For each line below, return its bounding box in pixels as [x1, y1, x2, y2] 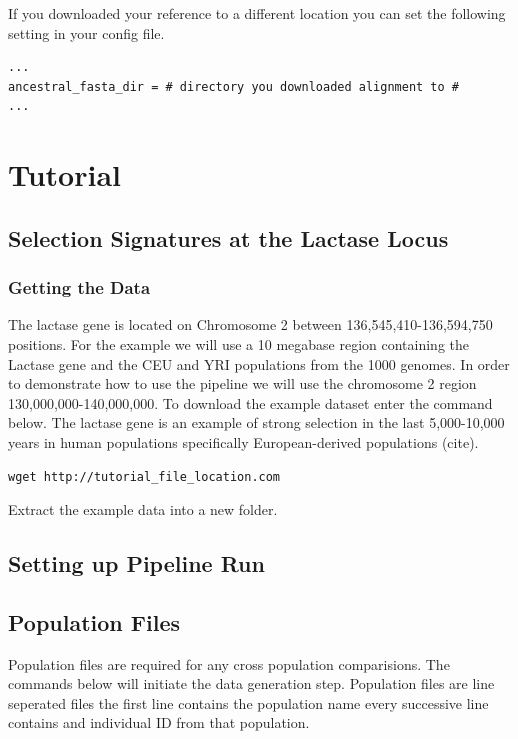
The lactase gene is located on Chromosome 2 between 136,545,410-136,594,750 [8, 314, 493, 335]
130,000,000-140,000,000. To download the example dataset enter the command [8, 392, 493, 413]
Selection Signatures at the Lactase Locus [8, 222, 449, 253]
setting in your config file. [8, 22, 165, 43]
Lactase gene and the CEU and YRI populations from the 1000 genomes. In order [8, 353, 510, 374]
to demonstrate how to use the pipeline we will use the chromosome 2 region [8, 373, 477, 394]
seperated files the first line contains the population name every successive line [8, 692, 489, 713]
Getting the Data [8, 275, 151, 300]
